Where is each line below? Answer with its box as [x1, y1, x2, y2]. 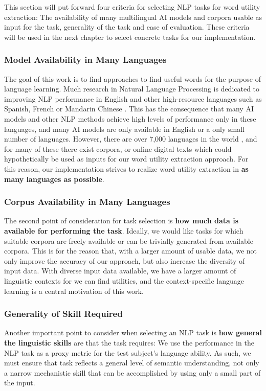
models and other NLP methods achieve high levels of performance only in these [4, 113, 256, 124]
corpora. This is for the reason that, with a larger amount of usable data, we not [4, 245, 257, 256]
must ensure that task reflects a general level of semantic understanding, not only [4, 357, 259, 368]
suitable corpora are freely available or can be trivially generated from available [4, 235, 253, 246]
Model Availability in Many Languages [4, 53, 167, 66]
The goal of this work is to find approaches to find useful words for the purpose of [4, 73, 261, 84]
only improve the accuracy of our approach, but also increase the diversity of [4, 255, 245, 266]
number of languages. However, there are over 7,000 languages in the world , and [4, 133, 257, 144]
